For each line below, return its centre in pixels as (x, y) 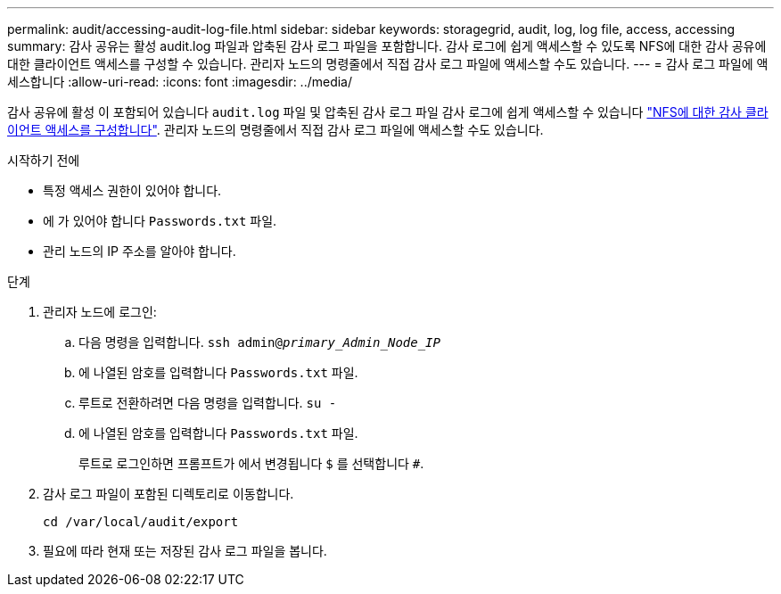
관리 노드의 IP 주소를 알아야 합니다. (140, 251)
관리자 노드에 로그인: (100, 312)
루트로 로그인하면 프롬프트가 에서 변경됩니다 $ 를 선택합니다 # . (251, 463)
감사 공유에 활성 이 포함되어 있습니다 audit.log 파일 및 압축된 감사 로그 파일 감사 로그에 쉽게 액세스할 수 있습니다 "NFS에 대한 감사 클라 (388, 112)
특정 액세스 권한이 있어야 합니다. (132, 190)
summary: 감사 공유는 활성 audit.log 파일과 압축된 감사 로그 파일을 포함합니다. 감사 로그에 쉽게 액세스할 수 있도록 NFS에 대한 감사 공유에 (387, 46)
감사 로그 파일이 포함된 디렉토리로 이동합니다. (169, 494)
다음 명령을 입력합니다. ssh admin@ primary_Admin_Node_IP (259, 342)
